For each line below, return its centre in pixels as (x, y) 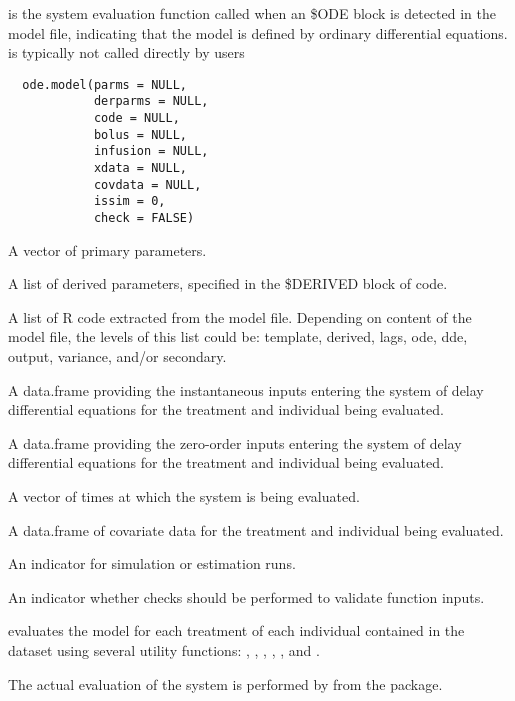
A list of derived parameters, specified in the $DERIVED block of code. (228, 283)
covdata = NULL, (147, 184)
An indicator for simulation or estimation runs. (152, 563)
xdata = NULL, (140, 168)
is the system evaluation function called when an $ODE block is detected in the (252, 13)
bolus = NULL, (140, 134)
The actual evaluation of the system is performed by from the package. (225, 683)
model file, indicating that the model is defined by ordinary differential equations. (258, 32)
